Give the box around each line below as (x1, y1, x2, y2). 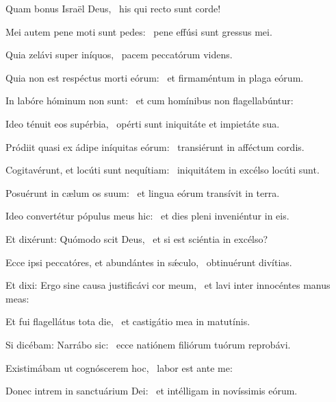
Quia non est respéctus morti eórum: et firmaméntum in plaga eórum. (5, 70, 304, 84)
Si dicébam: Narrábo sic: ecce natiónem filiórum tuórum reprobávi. (5, 337, 291, 351)
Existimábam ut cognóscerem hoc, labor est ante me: (5, 360, 233, 375)
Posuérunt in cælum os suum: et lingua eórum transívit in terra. (5, 185, 280, 200)
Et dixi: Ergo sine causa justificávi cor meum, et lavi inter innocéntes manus (5, 278, 331, 292)
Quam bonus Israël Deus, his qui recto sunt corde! (5, 1, 221, 15)
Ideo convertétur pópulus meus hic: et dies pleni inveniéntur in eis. (5, 209, 289, 223)
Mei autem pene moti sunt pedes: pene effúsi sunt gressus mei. (5, 24, 272, 38)
